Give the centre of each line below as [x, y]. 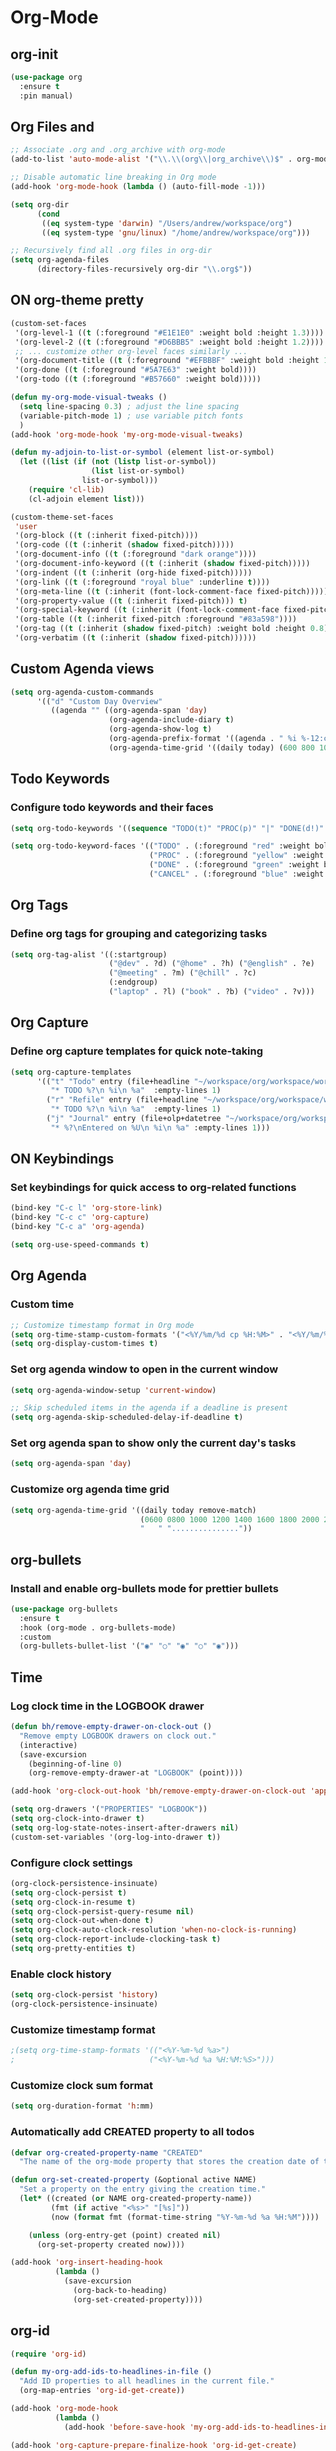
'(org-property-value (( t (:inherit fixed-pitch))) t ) [131, 601]
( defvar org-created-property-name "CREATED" [106, 2152]
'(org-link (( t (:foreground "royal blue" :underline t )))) [142, 582]
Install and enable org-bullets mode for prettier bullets [144, 1588]
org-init [34, 54]
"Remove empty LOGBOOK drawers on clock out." [118, 1736]
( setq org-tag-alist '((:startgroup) [89, 954]
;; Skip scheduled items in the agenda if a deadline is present [149, 1408]
